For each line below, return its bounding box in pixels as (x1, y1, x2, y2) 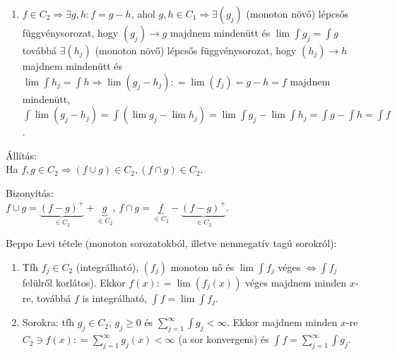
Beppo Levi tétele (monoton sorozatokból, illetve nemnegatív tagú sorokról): (6, 236, 337, 251)
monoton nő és (170, 260, 235, 274)
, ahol (131, 6, 155, 20)
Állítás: (6, 148, 37, 162)
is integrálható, (82, 291, 148, 305)
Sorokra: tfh (22, 315, 75, 330)
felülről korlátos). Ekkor (22, 275, 126, 289)
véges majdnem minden (245, 275, 347, 289)
